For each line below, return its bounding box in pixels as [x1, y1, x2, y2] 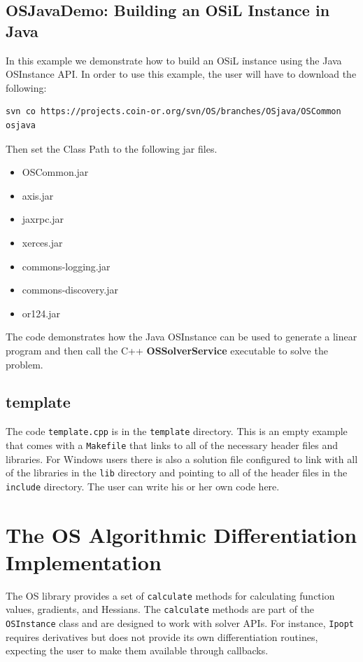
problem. [6, 357, 43, 371]
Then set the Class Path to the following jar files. [6, 141, 218, 156]
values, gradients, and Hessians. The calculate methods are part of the [6, 602, 315, 616]
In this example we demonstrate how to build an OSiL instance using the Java [6, 53, 342, 67]
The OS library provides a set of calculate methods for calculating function [6, 588, 335, 602]
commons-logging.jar [22, 258, 111, 273]
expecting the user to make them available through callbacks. [6, 643, 269, 658]
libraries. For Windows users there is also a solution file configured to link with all [6, 451, 358, 466]
